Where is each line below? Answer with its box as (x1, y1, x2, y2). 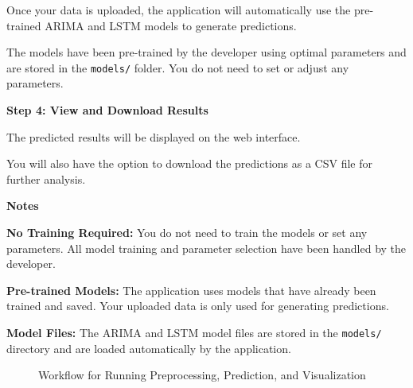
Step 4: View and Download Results (6, 102, 208, 118)
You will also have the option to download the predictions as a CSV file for (6, 155, 372, 172)
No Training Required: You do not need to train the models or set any (6, 224, 368, 240)
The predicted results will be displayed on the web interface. (6, 128, 301, 145)
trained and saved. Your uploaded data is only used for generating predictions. (6, 297, 389, 314)
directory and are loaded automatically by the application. (6, 339, 291, 356)
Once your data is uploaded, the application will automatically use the (6, 2, 351, 17)
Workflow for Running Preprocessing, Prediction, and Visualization (38, 367, 366, 383)
